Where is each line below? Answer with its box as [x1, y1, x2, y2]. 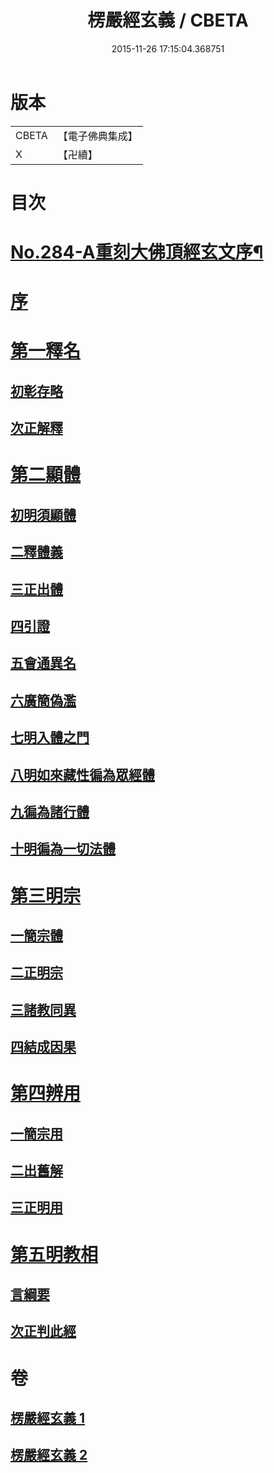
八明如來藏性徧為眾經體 [10, 766, 155, 783]
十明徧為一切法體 [10, 841, 116, 858]
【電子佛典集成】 [57, 129, 138, 143]
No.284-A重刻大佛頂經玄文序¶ [10, 241, 264, 264]
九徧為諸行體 [10, 803, 90, 820]
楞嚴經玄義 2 [10, 1447, 88, 1464]
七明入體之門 [10, 729, 90, 746]
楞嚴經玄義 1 [10, 1409, 86, 1426]
